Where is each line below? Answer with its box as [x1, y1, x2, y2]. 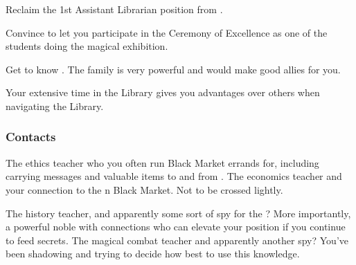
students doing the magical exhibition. [6, 39, 168, 53]
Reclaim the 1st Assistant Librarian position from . [6, 2, 223, 16]
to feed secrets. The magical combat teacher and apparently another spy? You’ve [6, 232, 349, 247]
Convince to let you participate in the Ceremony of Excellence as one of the [6, 25, 328, 39]
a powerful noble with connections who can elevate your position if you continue [6, 219, 346, 234]
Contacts [6, 128, 56, 145]
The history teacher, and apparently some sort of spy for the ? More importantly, [6, 205, 351, 220]
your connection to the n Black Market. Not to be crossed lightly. [6, 182, 283, 197]
